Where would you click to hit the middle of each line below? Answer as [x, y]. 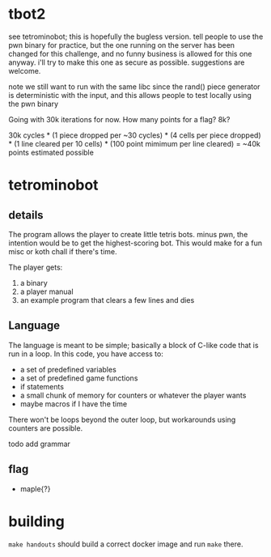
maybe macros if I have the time [74, 404]
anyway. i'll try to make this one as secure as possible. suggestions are [127, 62]
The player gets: [36, 267]
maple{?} [35, 489]
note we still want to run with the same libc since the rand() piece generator [134, 87]
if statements [42, 386]
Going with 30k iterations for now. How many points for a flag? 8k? [119, 119]
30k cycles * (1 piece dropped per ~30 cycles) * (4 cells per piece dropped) [135, 135]
